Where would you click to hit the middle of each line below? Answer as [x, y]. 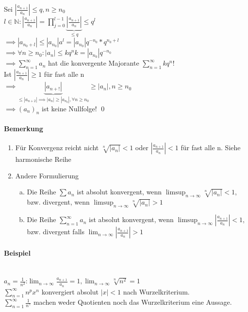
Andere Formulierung [47, 175]
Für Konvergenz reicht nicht [57, 147]
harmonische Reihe [43, 159]
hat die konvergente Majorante [94, 63]
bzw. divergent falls [56, 232]
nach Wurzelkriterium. [156, 291]
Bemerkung [24, 129]
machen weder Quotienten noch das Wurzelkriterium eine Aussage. [132, 302]
